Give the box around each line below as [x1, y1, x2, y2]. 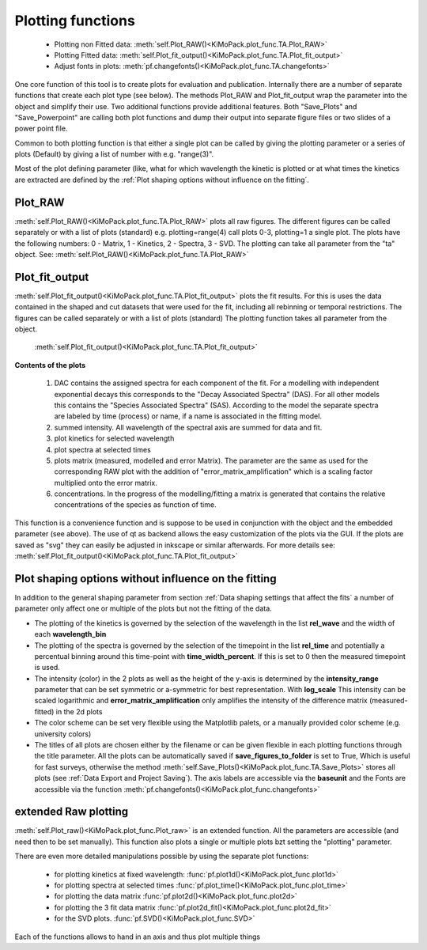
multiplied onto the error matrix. [54, 478, 158, 487]
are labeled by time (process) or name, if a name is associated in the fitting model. [54, 411, 322, 421]
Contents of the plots [14, 360, 86, 369]
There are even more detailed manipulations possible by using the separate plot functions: [14, 851, 309, 861]
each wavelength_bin [34, 630, 107, 639]
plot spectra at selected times [54, 445, 152, 454]
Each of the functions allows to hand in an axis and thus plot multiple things [14, 932, 261, 941]
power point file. [14, 123, 68, 134]
